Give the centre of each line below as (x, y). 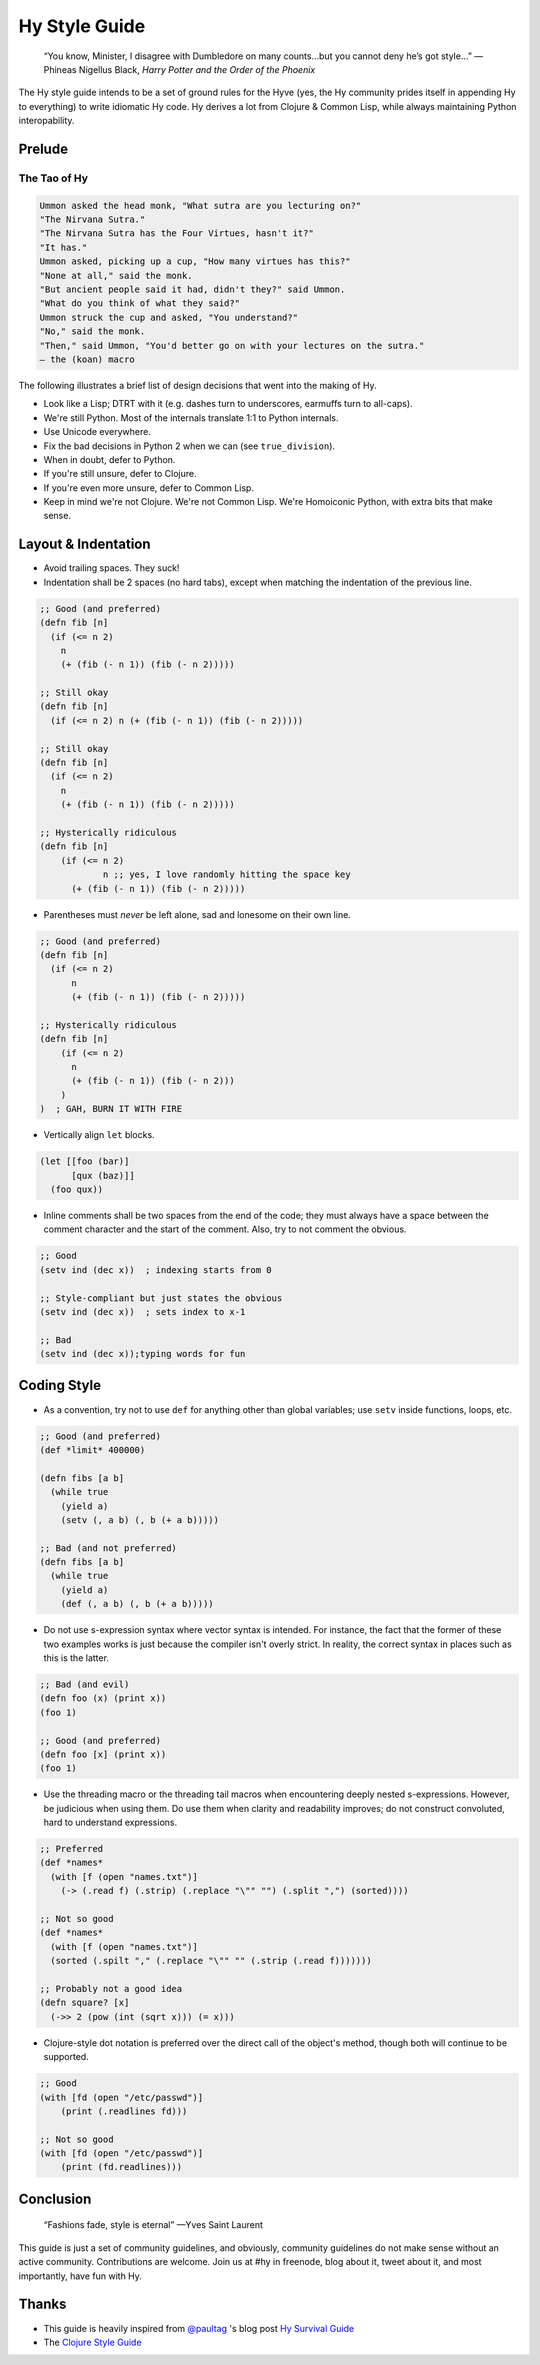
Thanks (42, 2304)
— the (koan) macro (87, 359)
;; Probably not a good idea (111, 1988)
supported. (66, 2057)
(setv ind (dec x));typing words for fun (142, 1354)
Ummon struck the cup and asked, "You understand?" (169, 317)
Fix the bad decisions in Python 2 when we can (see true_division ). (189, 446)
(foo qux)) (77, 1189)
